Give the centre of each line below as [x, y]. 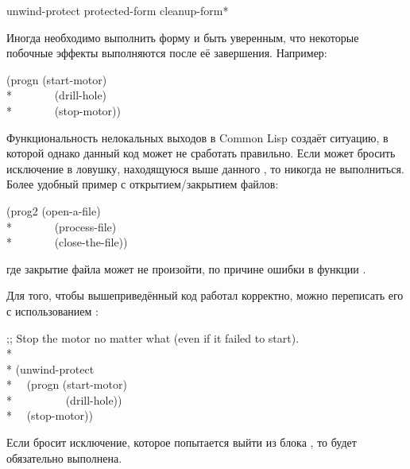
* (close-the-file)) [67, 242]
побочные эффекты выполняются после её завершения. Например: [167, 53]
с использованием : [52, 310]
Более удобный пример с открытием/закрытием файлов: [143, 184]
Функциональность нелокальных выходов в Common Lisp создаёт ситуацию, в [197, 137]
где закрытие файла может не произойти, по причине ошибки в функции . [186, 268]
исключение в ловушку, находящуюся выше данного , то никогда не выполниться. [205, 168]
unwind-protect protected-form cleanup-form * [118, 10]
